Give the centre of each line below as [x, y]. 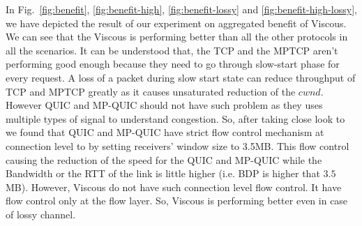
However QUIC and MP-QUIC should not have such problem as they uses [164, 105]
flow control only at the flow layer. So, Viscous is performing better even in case [177, 201]
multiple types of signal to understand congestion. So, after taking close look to [175, 118]
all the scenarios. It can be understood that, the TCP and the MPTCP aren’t [172, 50]
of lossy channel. [41, 214]
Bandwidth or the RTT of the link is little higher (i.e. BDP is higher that [163, 173]
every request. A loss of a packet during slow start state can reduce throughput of [181, 77]
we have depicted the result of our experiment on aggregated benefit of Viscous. [176, 23]
